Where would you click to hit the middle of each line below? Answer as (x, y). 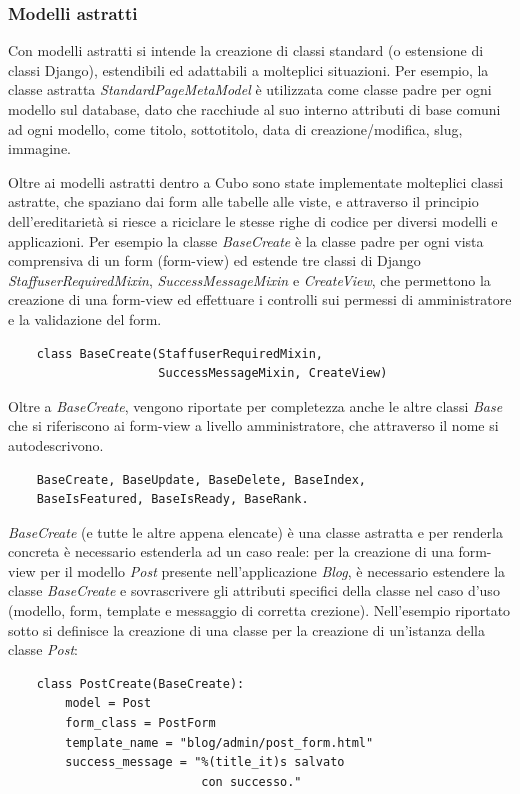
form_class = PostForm (140, 723)
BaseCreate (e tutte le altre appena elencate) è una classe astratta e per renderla (255, 531)
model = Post (108, 703)
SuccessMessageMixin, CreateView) (273, 373)
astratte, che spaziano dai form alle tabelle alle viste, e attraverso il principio (243, 201)
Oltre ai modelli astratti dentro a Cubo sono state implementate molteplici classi (256, 181)
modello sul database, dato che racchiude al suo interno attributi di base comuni (254, 109)
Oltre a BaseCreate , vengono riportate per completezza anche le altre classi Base (255, 405)
